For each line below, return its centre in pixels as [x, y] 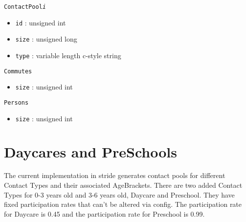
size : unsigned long [46, 39]
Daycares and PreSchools [91, 152]
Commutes [18, 71]
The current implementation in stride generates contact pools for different [115, 175]
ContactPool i [25, 7]
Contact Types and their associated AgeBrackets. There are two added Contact [123, 185]
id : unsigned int [41, 22]
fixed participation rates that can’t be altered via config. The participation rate [123, 204]
